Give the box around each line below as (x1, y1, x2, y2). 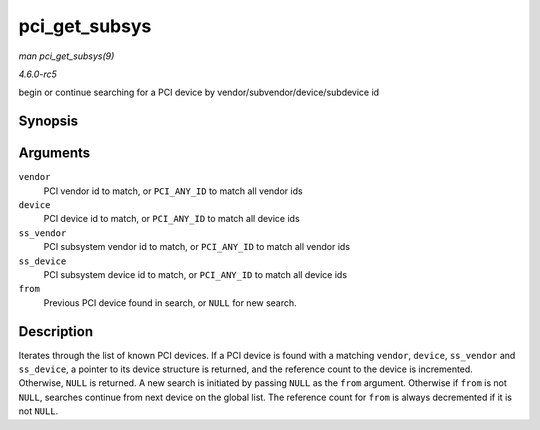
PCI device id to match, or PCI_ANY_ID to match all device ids (43, 213, 300, 225)
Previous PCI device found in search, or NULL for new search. (43, 296, 297, 309)
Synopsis (18, 113, 79, 130)
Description (18, 323, 94, 340)
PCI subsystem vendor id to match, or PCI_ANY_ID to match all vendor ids (43, 241, 350, 253)
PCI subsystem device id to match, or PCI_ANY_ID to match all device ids (43, 268, 348, 280)
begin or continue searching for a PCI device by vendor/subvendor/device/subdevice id (18, 86, 380, 99)
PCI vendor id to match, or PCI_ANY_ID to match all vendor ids (43, 185, 304, 197)
